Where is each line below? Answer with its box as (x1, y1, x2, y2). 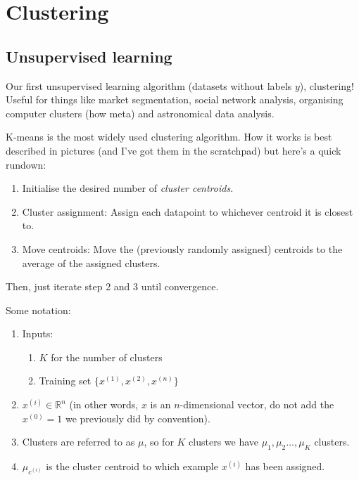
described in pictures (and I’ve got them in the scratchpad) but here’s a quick (6, 143, 341, 157)
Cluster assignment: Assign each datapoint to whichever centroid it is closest (22, 204, 353, 219)
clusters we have (189, 434, 259, 449)
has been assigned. (245, 459, 325, 474)
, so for (144, 434, 174, 449)
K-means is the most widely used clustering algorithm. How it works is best (6, 129, 332, 144)
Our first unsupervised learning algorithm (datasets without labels (6, 78, 292, 93)
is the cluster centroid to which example (46, 459, 218, 474)
